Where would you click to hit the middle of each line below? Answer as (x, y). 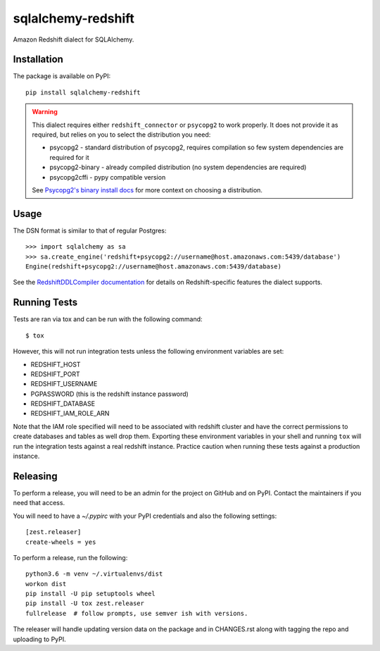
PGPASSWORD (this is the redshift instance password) (110, 394)
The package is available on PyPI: (62, 76)
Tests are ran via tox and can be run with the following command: (108, 319)
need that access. (39, 503)
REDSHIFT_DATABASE (63, 404)
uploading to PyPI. (39, 639)
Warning (45, 112)
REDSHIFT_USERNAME (64, 384)
